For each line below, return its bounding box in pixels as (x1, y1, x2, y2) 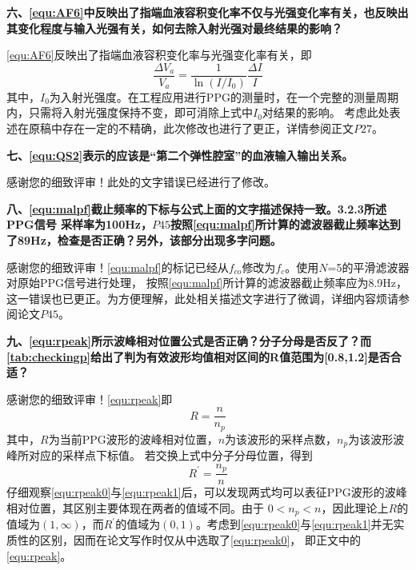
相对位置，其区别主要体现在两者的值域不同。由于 (6, 499, 264, 516)
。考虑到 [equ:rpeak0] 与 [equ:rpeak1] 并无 (195, 516, 394, 532)
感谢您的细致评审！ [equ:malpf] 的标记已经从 (6, 258, 229, 275)
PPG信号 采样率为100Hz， (6, 216, 152, 233)
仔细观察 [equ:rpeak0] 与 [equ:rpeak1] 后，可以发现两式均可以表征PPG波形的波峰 (6, 484, 407, 500)
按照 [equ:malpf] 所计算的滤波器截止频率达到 (170, 216, 401, 233)
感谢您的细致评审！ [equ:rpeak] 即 (6, 390, 173, 407)
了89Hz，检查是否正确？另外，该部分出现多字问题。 (6, 232, 282, 248)
